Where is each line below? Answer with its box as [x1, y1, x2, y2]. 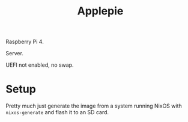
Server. [5, 50, 23, 57]
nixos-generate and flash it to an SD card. [5, 109, 109, 116]
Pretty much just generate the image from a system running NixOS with [5, 102, 182, 109]
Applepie [77, 4, 124, 18]
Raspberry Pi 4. [5, 38, 44, 46]
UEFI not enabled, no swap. [5, 61, 74, 69]
